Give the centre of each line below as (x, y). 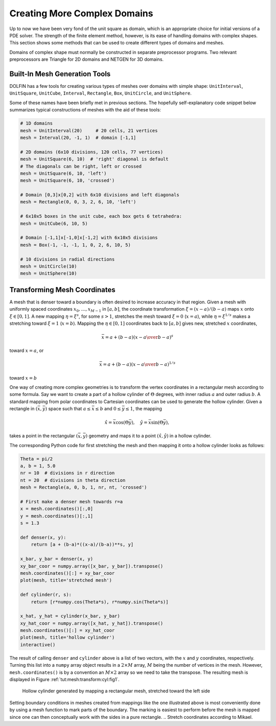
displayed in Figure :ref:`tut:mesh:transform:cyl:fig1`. (64, 679)
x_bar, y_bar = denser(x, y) (57, 559)
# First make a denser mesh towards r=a (71, 502)
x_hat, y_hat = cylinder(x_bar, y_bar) (70, 616)
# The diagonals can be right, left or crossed (81, 166)
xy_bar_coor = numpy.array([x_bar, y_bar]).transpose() (92, 566)
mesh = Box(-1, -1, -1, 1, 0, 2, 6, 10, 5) (76, 245)
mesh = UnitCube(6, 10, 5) (54, 223)
